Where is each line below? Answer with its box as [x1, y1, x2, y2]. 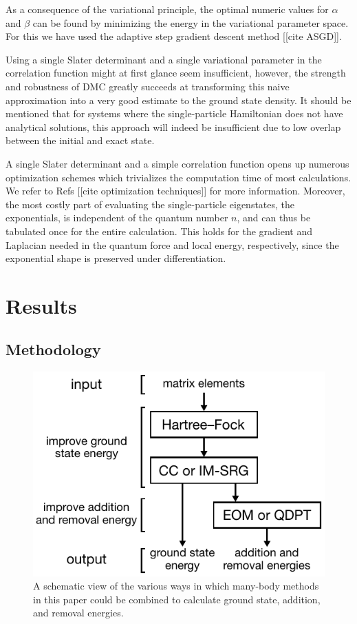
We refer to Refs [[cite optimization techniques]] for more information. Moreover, [6, 183, 345, 198]
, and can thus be [237, 210, 311, 225]
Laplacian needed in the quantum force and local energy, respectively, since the [6, 237, 339, 252]
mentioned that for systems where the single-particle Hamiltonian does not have [6, 106, 343, 121]
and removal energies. [33, 605, 124, 620]
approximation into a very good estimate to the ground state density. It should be [6, 92, 351, 107]
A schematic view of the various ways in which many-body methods [33, 578, 319, 593]
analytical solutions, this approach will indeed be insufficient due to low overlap [6, 119, 341, 134]
